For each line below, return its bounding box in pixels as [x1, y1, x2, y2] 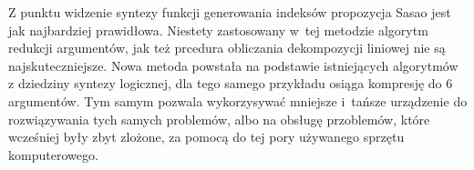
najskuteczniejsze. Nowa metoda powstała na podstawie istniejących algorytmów [8, 55, 459, 75]
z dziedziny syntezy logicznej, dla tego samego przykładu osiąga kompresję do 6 [8, 74, 453, 93]
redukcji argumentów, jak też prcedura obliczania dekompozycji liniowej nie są [8, 38, 446, 57]
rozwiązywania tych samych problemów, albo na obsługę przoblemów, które [8, 109, 430, 128]
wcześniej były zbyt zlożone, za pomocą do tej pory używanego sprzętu [8, 127, 405, 146]
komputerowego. [8, 145, 98, 164]
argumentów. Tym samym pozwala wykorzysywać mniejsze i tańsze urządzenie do [8, 91, 468, 110]
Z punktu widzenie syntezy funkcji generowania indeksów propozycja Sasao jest [8, 3, 451, 21]
